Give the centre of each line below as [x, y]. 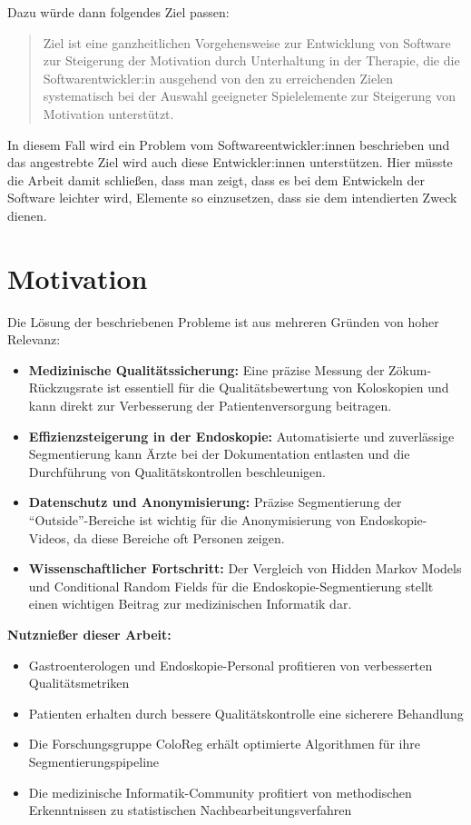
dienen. [27, 215]
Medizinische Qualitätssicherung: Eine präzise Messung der [206, 369]
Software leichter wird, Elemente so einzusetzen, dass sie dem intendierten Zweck [232, 198]
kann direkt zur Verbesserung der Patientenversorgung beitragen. [210, 406]
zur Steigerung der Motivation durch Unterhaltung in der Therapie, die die [251, 60]
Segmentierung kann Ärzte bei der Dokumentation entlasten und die [219, 454]
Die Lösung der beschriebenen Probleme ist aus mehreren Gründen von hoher [223, 321]
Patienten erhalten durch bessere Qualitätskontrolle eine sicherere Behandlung [246, 713]
